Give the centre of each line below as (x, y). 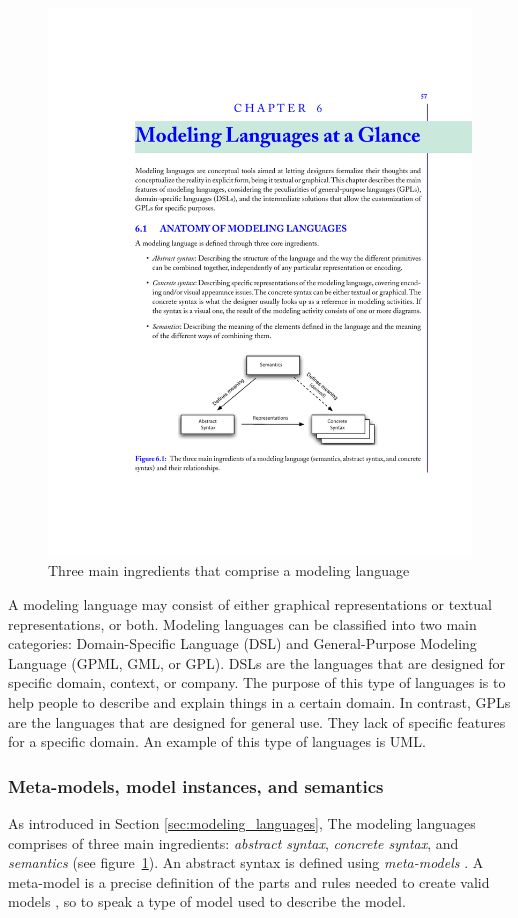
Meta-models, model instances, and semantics (196, 785)
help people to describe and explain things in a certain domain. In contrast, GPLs (259, 702)
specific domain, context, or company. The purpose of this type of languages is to (257, 682)
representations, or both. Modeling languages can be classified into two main (242, 623)
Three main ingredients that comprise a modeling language (229, 570)
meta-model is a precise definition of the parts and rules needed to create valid (249, 881)
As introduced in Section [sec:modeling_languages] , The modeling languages (242, 823)
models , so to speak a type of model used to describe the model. (207, 901)
